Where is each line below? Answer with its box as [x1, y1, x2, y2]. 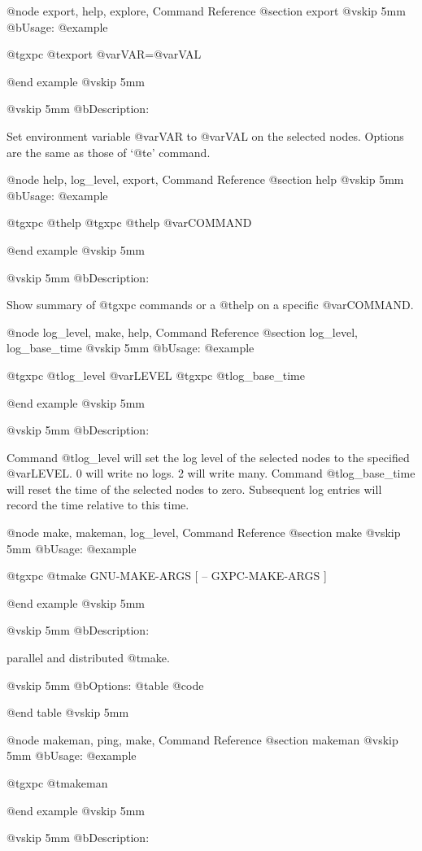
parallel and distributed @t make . [7, 649, 170, 666]
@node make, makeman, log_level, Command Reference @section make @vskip [7, 524, 401, 541]
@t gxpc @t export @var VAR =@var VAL [7, 46, 202, 63]
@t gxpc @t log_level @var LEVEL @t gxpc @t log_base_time [7, 366, 305, 383]
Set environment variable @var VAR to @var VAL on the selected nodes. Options [7, 127, 404, 144]
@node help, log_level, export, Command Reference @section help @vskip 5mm [7, 171, 404, 188]
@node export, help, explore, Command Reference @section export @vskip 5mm [7, 2, 406, 19]
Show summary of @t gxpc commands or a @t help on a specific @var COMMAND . [7, 296, 414, 313]
